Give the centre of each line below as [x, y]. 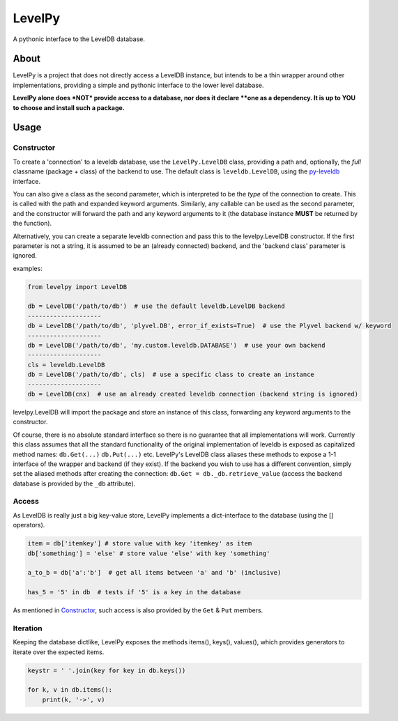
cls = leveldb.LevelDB [66, 365]
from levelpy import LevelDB [77, 287]
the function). [32, 224]
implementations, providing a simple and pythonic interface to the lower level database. [138, 85]
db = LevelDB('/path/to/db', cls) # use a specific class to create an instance [171, 375]
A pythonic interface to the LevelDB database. [79, 39]
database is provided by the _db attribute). [74, 483]
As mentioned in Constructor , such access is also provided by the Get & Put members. [138, 610]
